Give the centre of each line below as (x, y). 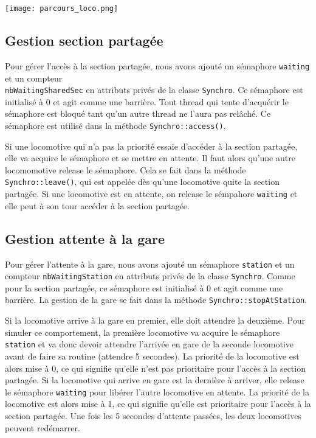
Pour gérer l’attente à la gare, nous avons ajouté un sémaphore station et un (150, 264)
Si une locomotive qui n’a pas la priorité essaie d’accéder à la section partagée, (151, 146)
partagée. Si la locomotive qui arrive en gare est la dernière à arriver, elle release (155, 380)
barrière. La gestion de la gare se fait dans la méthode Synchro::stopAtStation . (156, 300)
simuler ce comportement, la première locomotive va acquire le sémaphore (143, 332)
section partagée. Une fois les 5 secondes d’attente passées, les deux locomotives (153, 415)
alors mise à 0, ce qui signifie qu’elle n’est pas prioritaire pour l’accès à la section (155, 368)
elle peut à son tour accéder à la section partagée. (97, 205)
